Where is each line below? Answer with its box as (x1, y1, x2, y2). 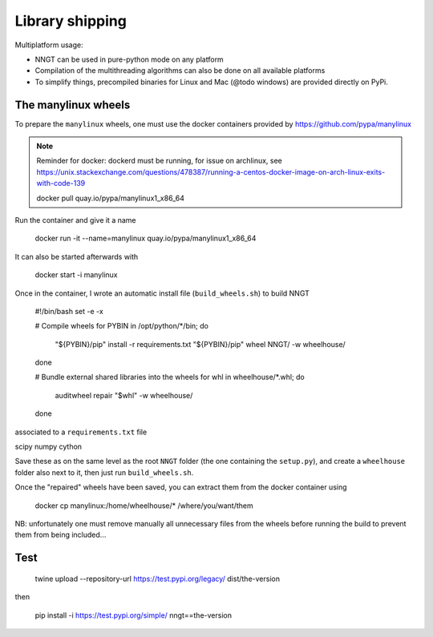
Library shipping (14, 12, 127, 30)
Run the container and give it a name (14, 215, 136, 224)
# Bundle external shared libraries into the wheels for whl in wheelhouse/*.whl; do (34, 373, 305, 382)
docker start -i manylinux (34, 270, 118, 280)
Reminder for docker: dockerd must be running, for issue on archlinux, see (36, 156, 282, 166)
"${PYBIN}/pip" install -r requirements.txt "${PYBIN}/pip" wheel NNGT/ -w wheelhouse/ (55, 339, 346, 349)
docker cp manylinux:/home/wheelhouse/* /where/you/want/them (34, 501, 254, 510)
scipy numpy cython (14, 441, 83, 452)
